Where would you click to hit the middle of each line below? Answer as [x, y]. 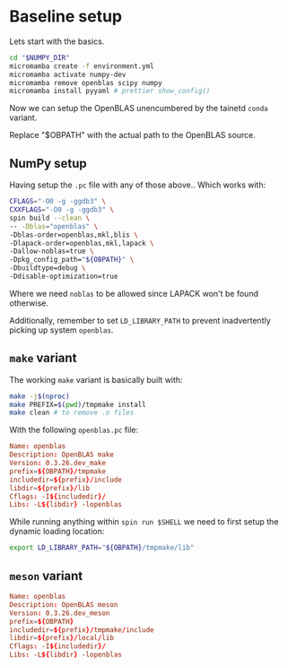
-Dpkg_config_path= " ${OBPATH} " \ [72, 260]
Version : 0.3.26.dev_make [57, 464]
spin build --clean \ [50, 218]
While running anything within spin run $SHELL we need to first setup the [144, 522]
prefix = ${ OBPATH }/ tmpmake [57, 471]
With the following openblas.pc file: [74, 430]
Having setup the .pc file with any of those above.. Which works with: [138, 185]
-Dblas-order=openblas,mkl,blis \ [74, 235]
